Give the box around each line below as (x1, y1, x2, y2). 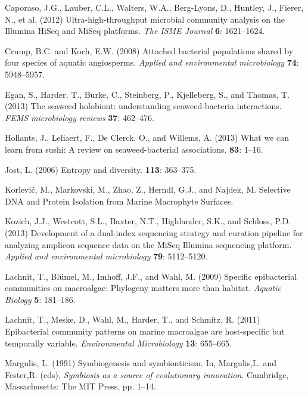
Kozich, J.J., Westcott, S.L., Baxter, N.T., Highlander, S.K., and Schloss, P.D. (5, 215, 291, 227)
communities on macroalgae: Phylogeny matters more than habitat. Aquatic (5, 281, 281, 294)
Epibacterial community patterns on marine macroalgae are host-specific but (5, 325, 285, 338)
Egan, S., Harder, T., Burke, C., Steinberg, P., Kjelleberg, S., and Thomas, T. (5, 88, 290, 100)
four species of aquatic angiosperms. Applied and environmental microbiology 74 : (5, 56, 299, 69)
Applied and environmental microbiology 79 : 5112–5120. (5, 250, 208, 262)
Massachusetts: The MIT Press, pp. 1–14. (5, 380, 156, 392)
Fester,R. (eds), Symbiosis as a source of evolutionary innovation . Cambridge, (5, 368, 289, 380)
